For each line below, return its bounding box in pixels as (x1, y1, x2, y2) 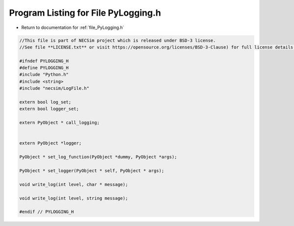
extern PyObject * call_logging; (19, 120, 100, 126)
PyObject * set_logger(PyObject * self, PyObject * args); (19, 168, 164, 174)
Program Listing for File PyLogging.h (9, 7, 161, 18)
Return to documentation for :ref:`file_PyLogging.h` (21, 25, 124, 30)
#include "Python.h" (19, 72, 69, 77)
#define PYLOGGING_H (19, 65, 69, 71)
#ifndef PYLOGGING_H (19, 58, 69, 64)
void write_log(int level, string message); (19, 195, 128, 201)
